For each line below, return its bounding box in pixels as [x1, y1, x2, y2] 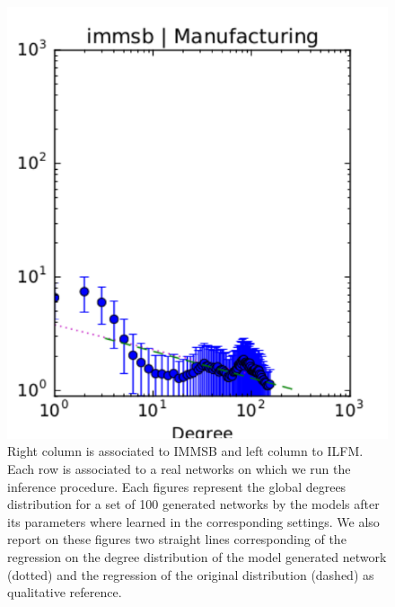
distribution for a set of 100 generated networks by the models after [7, 495, 380, 513]
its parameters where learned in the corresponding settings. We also [7, 512, 380, 531]
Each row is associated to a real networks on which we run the [7, 459, 351, 478]
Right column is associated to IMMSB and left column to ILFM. [7, 442, 364, 460]
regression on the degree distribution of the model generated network [7, 547, 387, 566]
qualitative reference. [7, 583, 122, 602]
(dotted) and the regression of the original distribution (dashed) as [7, 565, 374, 584]
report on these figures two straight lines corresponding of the [7, 530, 347, 549]
